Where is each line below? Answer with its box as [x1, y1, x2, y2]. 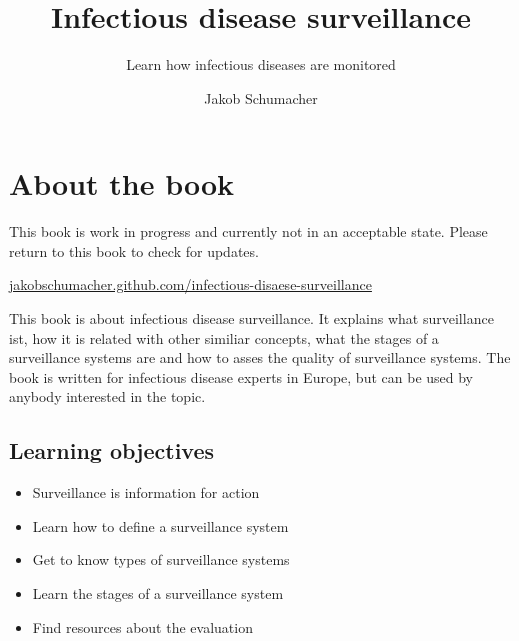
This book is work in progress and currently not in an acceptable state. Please [9, 221, 488, 242]
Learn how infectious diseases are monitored [126, 54, 396, 75]
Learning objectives [9, 435, 215, 466]
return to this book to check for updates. [9, 240, 259, 261]
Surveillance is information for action [32, 482, 260, 503]
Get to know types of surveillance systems [32, 549, 290, 570]
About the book [9, 163, 235, 204]
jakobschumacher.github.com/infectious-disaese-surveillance [9, 274, 372, 295]
